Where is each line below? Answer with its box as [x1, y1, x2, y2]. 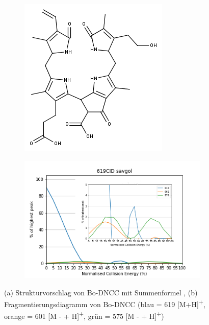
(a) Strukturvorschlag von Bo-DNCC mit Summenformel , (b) [4, 287, 198, 297]
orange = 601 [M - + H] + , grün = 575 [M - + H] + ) [4, 309, 164, 321]
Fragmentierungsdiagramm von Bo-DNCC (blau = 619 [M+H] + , [4, 297, 205, 309]
